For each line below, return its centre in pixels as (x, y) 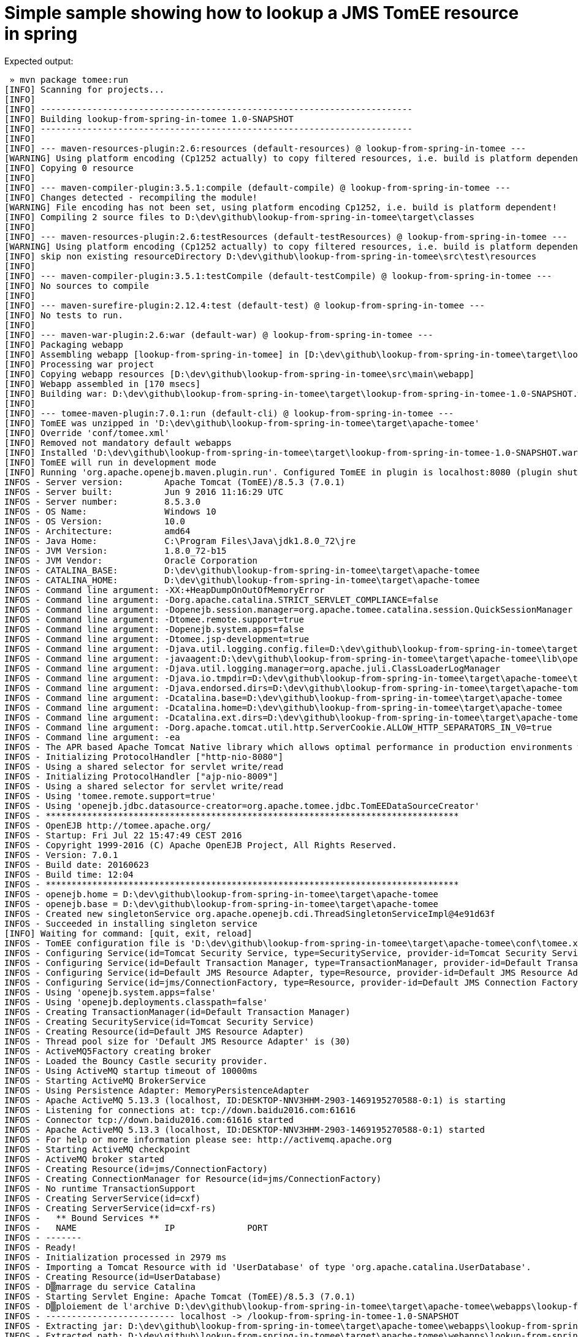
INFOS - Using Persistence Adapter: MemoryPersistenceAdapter (157, 1090)
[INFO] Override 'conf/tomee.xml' (87, 433)
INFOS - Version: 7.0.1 (61, 855)
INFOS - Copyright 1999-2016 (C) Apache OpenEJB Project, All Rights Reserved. (201, 845)
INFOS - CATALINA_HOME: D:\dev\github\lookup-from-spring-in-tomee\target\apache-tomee (242, 580)
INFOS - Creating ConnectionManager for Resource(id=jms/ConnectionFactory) (193, 1178)
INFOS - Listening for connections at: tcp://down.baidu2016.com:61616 (180, 1110)
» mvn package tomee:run (69, 79)
